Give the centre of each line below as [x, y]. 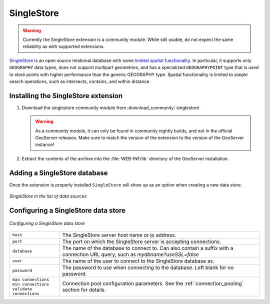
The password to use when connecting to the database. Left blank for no [148, 267]
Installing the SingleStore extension [66, 96]
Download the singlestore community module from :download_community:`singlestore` [111, 107]
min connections [31, 284]
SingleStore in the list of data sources [48, 196]
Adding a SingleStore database [58, 173]
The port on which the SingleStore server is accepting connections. [142, 241]
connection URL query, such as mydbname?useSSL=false [131, 254]
